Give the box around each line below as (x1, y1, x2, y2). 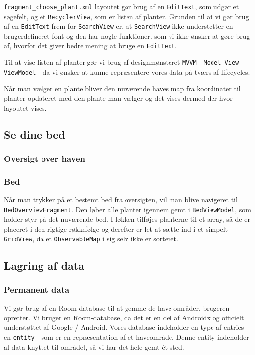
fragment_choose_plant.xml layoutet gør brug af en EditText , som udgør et (4, 1, 239, 11)
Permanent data (4, 283, 70, 295)
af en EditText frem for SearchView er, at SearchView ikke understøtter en (4, 21, 233, 31)
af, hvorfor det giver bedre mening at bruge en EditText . (4, 40, 177, 50)
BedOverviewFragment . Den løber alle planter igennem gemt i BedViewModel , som (4, 204, 251, 214)
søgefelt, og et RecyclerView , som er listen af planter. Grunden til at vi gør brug (4, 11, 249, 21)
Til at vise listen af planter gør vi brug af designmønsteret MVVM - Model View (4, 57, 239, 67)
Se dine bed (4, 126, 65, 142)
